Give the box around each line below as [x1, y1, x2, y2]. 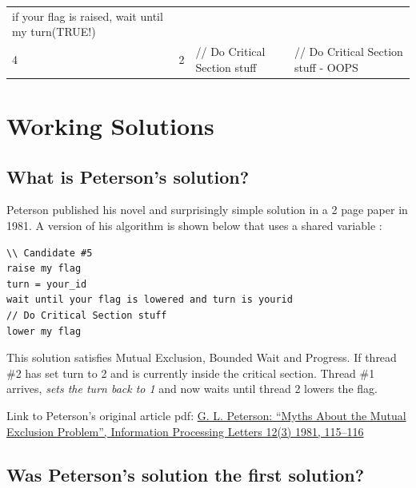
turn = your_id [6, 278, 87, 290]
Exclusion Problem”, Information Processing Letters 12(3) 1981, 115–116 [6, 423, 364, 439]
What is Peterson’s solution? [6, 164, 250, 188]
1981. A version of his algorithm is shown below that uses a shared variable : [6, 217, 382, 234]
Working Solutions [6, 109, 214, 142]
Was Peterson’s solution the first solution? [6, 462, 365, 486]
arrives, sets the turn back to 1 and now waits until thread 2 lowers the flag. [6, 380, 378, 397]
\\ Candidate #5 [6, 247, 93, 259]
